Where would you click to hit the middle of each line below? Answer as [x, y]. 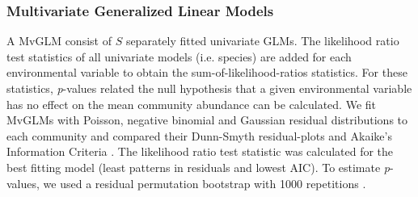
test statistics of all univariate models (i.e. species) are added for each [179, 56]
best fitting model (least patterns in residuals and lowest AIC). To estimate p [198, 167]
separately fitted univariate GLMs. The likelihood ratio [262, 41]
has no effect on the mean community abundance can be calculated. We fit [191, 104]
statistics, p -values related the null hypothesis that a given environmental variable [209, 88]
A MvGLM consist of [59, 41]
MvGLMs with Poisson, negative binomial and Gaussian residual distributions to [207, 120]
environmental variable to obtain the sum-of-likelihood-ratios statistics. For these [207, 72]
